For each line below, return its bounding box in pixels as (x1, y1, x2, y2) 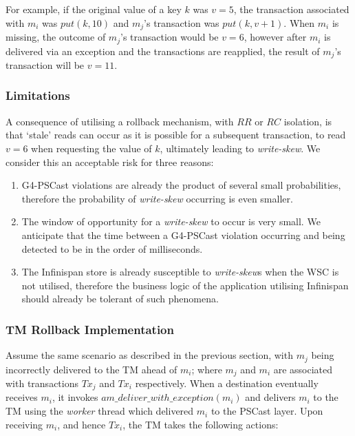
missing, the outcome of (6, 30, 106, 44)
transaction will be (6, 57, 85, 72)
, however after (244, 30, 307, 44)
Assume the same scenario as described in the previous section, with (6, 348, 293, 362)
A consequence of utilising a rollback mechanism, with (6, 114, 234, 128)
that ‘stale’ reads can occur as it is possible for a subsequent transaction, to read (6, 127, 346, 142)
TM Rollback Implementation (6, 320, 174, 338)
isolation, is (283, 114, 332, 128)
